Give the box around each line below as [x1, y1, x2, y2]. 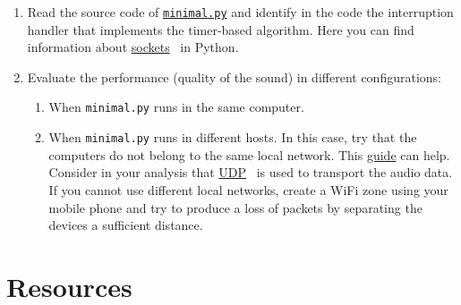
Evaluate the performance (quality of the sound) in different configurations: [27, 67, 441, 86]
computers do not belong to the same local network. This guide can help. [48, 145, 450, 164]
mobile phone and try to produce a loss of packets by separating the [48, 198, 423, 216]
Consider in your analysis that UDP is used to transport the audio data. [48, 163, 453, 182]
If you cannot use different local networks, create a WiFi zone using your [48, 180, 448, 199]
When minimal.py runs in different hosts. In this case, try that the [48, 128, 417, 147]
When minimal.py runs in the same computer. [48, 97, 304, 116]
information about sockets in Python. [27, 38, 239, 56]
